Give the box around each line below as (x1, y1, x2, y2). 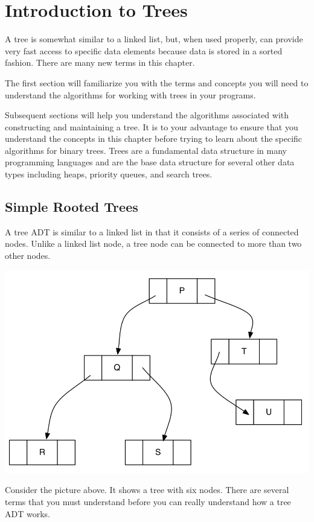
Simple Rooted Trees (5, 197, 138, 216)
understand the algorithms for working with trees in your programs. (5, 88, 256, 101)
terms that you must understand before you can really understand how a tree (5, 495, 291, 508)
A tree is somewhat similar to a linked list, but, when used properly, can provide (5, 33, 303, 45)
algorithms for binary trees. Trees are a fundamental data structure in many (5, 144, 287, 156)
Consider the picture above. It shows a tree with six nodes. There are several (5, 483, 289, 496)
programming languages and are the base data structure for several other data (5, 156, 295, 168)
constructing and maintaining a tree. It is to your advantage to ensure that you (5, 120, 298, 133)
